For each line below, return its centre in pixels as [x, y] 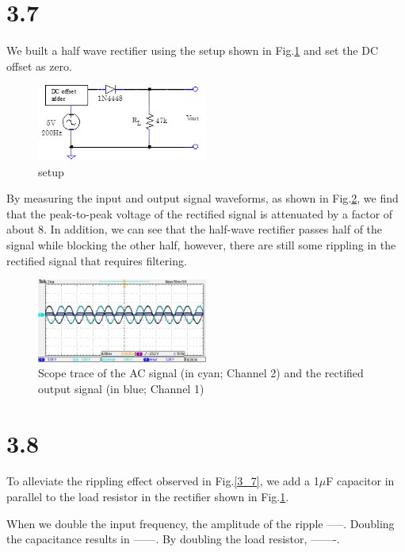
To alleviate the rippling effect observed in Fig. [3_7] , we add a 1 [163, 481]
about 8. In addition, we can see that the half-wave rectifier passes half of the [195, 229]
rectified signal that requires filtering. [97, 260]
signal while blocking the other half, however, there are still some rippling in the [201, 245]
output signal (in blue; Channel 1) [121, 388]
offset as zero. [39, 66]
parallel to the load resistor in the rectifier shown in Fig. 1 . [148, 497]
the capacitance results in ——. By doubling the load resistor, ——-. [173, 539]
